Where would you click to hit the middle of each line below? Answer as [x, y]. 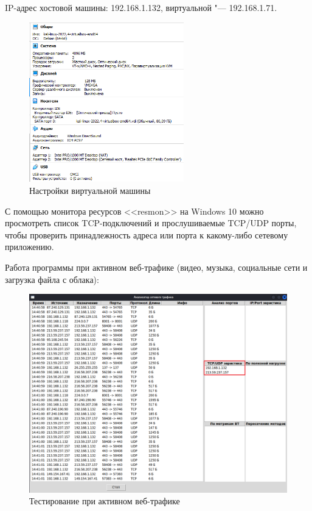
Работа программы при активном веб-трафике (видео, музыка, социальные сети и [156, 267]
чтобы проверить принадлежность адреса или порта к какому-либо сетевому [147, 234]
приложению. [29, 247]
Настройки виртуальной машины [90, 191]
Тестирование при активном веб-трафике [105, 501]
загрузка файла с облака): [52, 279]
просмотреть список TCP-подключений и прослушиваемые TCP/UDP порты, [151, 223]
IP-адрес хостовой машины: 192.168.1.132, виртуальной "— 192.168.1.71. [141, 7]
